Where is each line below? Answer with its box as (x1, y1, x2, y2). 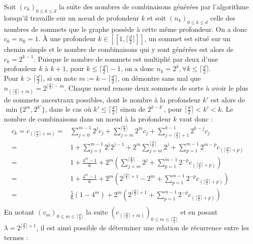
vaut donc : (179, 114, 213, 123)
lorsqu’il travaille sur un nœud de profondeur (4, 12, 139, 23)
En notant (4, 207, 35, 217)
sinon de (120, 104, 145, 114)
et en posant (180, 207, 218, 217)
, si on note (43, 73, 77, 83)
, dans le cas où (45, 104, 91, 114)
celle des (210, 12, 235, 23)
